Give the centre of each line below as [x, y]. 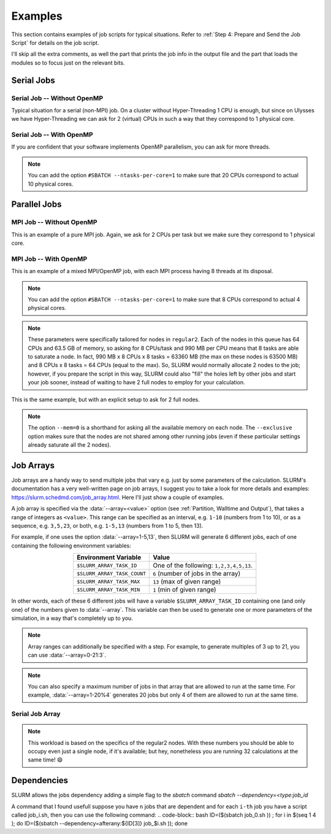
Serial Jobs [33, 80]
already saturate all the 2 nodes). [70, 445]
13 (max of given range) [187, 582]
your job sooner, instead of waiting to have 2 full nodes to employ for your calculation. [136, 382]
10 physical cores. [51, 183]
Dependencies [40, 780]
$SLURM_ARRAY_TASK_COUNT [112, 573]
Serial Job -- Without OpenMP [57, 98]
